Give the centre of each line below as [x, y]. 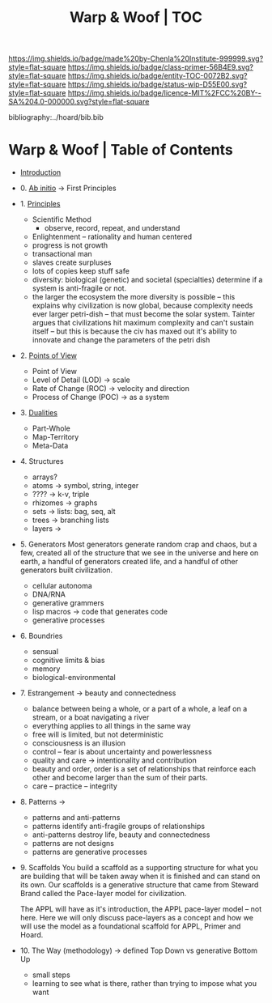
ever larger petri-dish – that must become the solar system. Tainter [144, 314]
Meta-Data [50, 446]
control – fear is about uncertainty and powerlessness [122, 752]
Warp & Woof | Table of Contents [121, 150]
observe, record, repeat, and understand [112, 228]
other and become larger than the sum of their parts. [120, 778]
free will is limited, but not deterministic [98, 735]
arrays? [45, 477]
